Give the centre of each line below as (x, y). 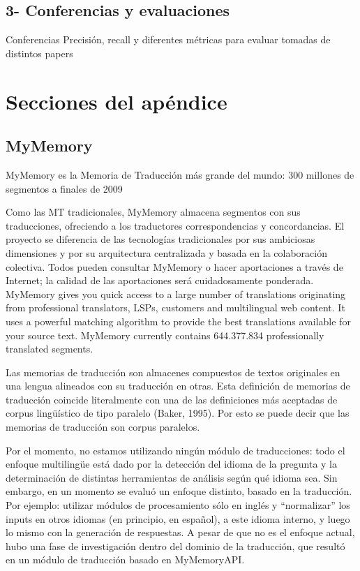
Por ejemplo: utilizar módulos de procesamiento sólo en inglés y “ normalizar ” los (178, 505)
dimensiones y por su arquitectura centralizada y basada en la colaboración (166, 252)
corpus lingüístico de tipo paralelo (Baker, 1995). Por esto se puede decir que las (178, 413)
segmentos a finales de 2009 (64, 188)
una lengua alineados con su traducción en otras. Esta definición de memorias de (178, 386)
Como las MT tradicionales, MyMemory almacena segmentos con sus (153, 212)
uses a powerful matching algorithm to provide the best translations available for (178, 321)
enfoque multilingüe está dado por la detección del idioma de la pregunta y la (172, 464)
